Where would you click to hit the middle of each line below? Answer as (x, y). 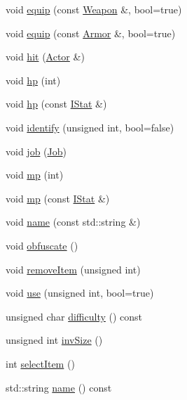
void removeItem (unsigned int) (73, 269)
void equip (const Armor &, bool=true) (91, 33)
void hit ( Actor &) (45, 57)
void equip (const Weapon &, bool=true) (94, 9)
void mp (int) (35, 175)
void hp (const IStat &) (56, 104)
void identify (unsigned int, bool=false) (90, 127)
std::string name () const (59, 387)
